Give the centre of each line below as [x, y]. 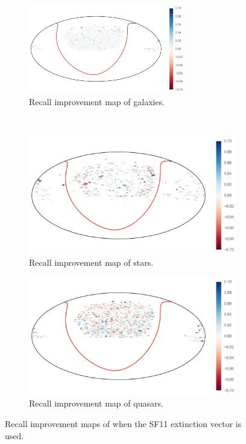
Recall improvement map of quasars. [96, 403]
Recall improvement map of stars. [91, 262]
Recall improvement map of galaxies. [97, 101]
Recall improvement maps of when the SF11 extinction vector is [123, 423]
